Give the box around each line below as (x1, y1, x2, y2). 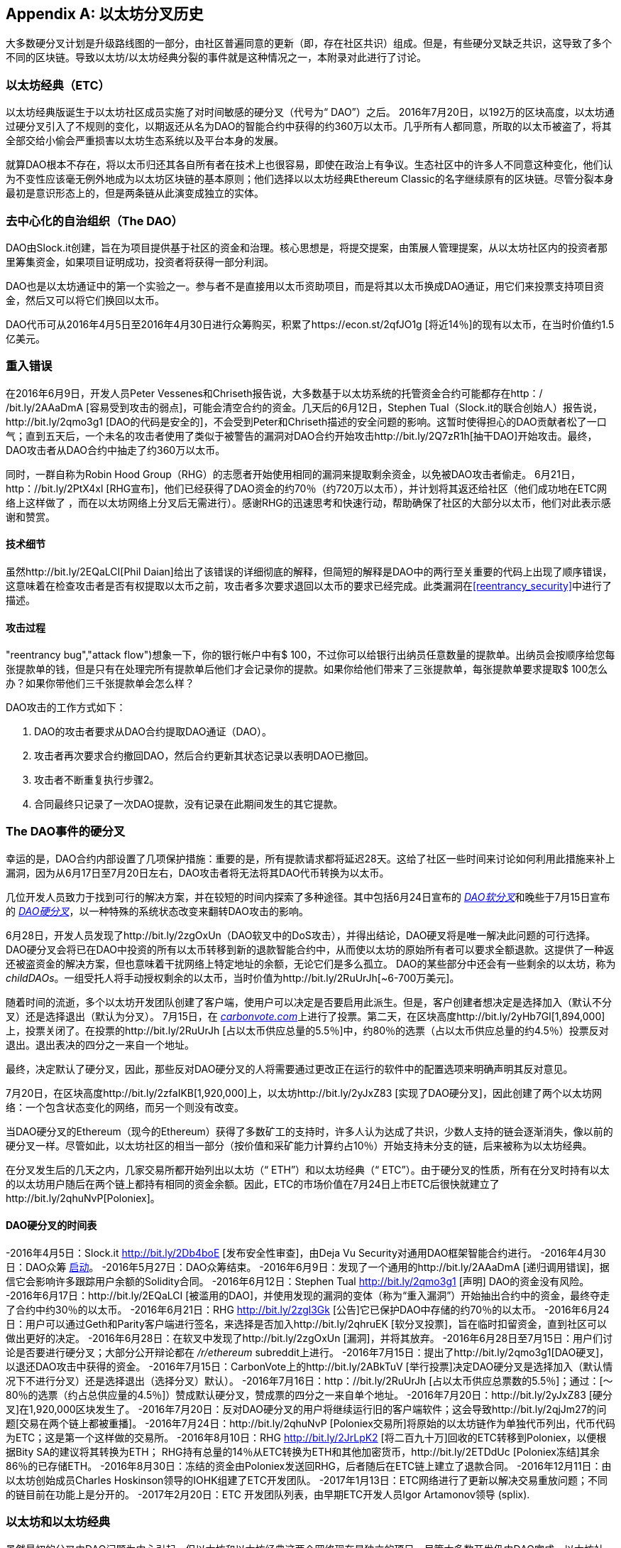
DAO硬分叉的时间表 (6, 1219, 97, 1232)
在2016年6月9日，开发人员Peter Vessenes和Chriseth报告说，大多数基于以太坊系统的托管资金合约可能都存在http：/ (6, 386, 543, 399)
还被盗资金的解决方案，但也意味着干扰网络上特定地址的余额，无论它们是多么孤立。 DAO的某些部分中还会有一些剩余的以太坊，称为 (6, 957, 616, 970)
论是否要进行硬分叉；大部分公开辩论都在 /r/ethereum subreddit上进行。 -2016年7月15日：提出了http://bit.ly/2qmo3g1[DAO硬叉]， (6, 1346, 610, 1359)
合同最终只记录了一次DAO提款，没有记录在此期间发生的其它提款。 (34, 798, 344, 811)
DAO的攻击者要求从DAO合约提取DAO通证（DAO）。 (34, 725, 273, 738)
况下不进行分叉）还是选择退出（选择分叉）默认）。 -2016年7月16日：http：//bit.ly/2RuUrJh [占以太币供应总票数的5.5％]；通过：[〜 (6, 1375, 613, 1387)
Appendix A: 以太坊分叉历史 (6, 5, 204, 23)
